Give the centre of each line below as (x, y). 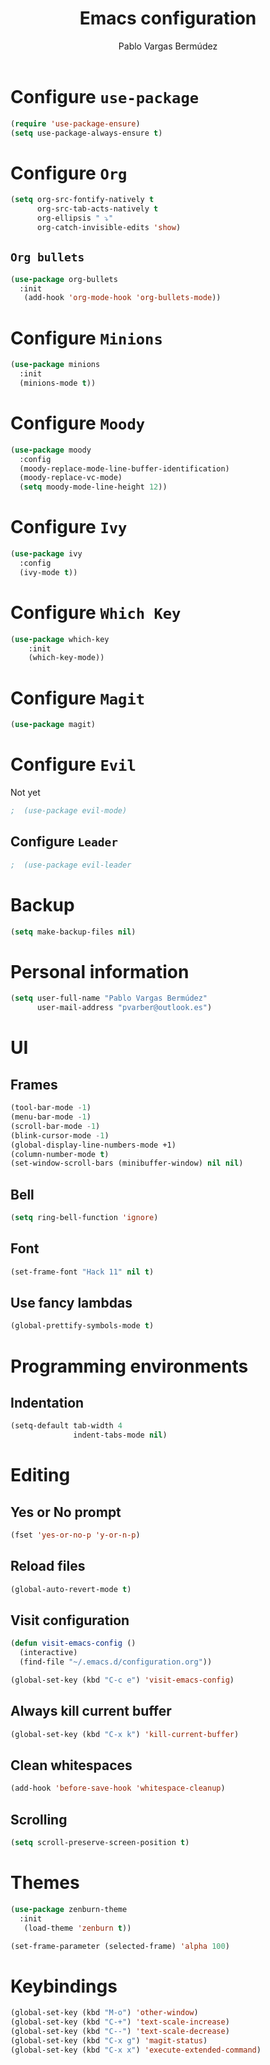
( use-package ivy (46, 554)
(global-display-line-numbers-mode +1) (93, 1145)
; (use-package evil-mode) (69, 811)
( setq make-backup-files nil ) (73, 932)
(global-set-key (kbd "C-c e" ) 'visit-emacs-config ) (122, 1680)
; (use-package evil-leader (71, 865)
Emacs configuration (168, 18)
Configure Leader (64, 842)
